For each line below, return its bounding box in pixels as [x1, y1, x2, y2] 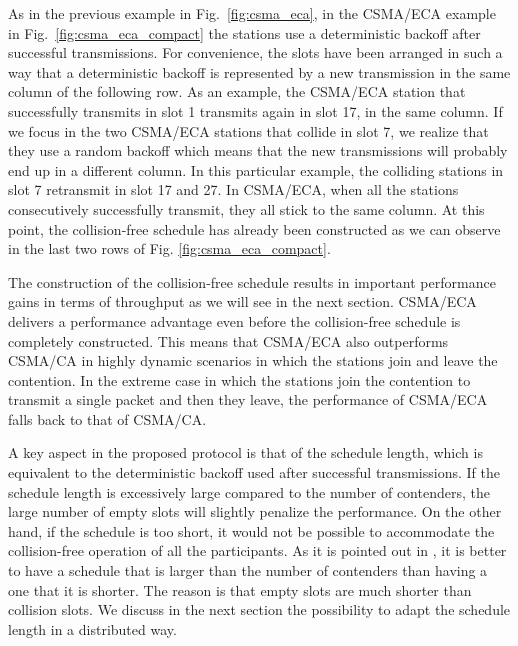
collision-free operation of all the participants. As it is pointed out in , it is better [8, 540, 507, 561]
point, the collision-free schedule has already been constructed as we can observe [8, 218, 501, 239]
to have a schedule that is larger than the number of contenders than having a [8, 560, 488, 581]
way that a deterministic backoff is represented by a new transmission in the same [8, 61, 511, 82]
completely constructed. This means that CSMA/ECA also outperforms [8, 330, 449, 351]
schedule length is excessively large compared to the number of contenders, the [8, 481, 490, 502]
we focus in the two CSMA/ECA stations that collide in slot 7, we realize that [8, 120, 489, 141]
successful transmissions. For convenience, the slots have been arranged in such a [8, 42, 503, 63]
